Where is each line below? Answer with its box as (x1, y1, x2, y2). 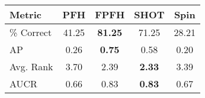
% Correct (9, 25, 52, 39)
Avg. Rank (9, 60, 53, 73)
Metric (9, 8, 41, 21)
